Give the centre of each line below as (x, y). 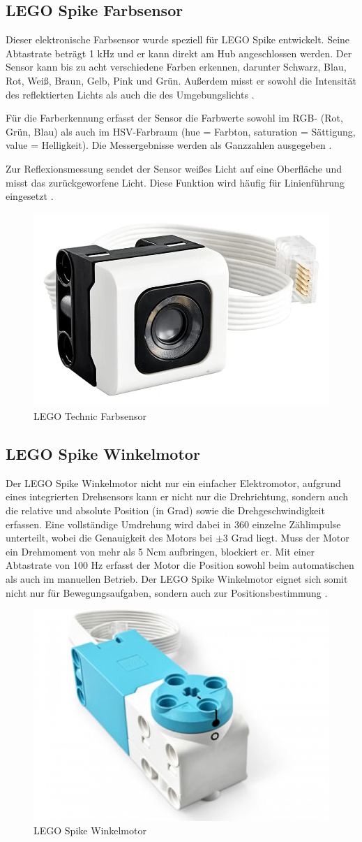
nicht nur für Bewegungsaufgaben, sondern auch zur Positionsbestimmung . (167, 592)
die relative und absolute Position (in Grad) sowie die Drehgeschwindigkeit (165, 510)
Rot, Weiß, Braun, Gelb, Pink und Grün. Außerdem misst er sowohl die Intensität (181, 80)
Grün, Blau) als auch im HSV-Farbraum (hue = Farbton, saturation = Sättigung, (181, 131)
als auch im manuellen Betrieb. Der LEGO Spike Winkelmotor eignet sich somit (177, 578)
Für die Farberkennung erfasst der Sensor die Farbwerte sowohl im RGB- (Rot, (174, 118)
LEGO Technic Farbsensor (90, 415)
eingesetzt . (30, 196)
